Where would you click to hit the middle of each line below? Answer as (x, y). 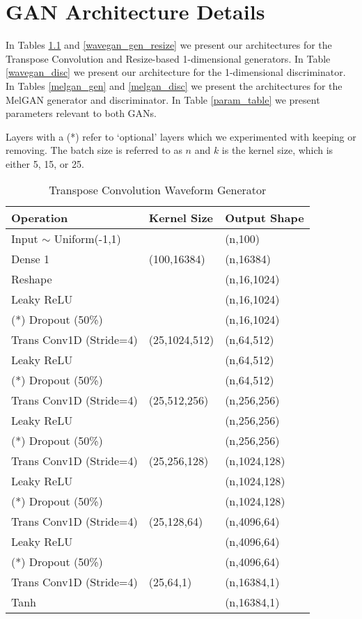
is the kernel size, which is (277, 150)
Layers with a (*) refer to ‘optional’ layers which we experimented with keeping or (181, 136)
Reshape (32, 279)
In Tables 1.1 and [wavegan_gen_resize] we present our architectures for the (169, 45)
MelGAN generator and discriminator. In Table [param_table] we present (163, 99)
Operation (40, 218)
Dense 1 (30, 259)
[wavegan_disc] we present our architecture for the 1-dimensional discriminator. (176, 72)
